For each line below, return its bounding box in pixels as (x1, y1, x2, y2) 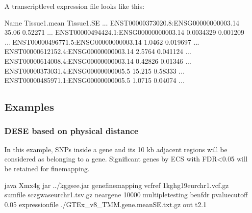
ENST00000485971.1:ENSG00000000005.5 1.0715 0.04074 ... (4, 75, 184, 85)
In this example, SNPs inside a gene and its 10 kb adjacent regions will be (4, 144, 227, 154)
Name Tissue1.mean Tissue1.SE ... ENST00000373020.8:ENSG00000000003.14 (4, 17, 239, 27)
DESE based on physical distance (4, 125, 139, 137)
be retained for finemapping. (4, 163, 90, 173)
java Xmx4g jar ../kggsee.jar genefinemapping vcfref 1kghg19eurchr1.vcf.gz (4, 180, 229, 190)
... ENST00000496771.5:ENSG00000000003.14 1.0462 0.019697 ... (4, 36, 200, 47)
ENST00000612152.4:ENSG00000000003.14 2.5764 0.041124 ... (4, 46, 191, 56)
